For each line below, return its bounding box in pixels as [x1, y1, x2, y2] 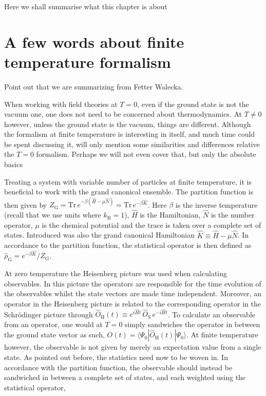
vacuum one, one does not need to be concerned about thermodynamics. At [4, 109, 242, 119]
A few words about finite [4, 31, 184, 52]
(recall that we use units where [4, 209, 101, 220]
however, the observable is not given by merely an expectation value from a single [4, 341, 261, 352]
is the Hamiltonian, [140, 209, 201, 220]
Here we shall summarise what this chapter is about [4, 1, 167, 11]
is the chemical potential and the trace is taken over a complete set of [42, 219, 261, 230]
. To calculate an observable [167, 309, 256, 319]
